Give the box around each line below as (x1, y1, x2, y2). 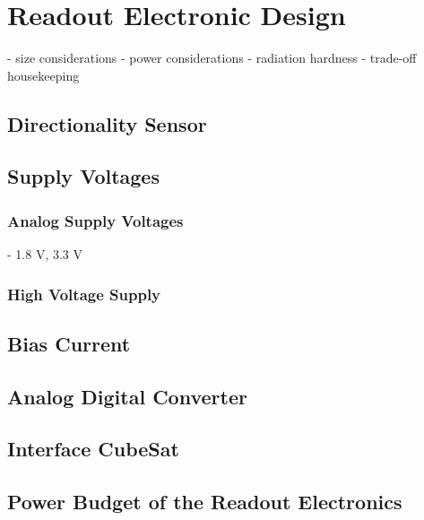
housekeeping (7, 65, 80, 84)
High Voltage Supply (7, 282, 161, 305)
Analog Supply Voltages (7, 209, 184, 231)
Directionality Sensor (7, 109, 207, 137)
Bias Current (7, 329, 131, 357)
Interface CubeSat (7, 435, 179, 463)
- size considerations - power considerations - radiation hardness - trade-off (7, 48, 417, 67)
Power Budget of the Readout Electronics (7, 488, 402, 516)
